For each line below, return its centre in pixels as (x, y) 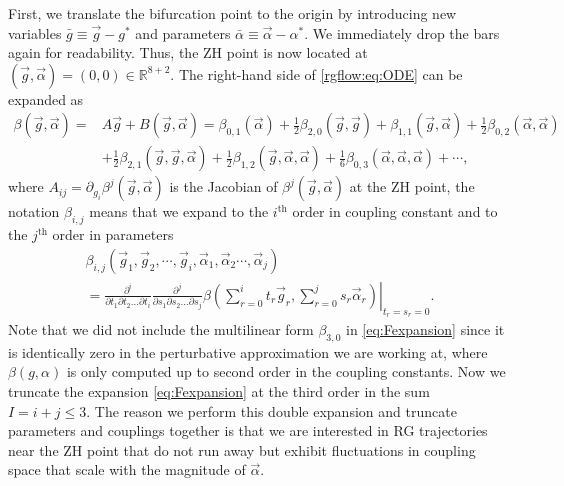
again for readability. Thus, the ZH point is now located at (188, 52)
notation (34, 211)
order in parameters (113, 234)
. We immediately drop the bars (402, 32)
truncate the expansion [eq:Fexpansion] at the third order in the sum (219, 391)
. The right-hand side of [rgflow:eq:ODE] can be (316, 73)
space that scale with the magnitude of (127, 469)
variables (35, 32)
